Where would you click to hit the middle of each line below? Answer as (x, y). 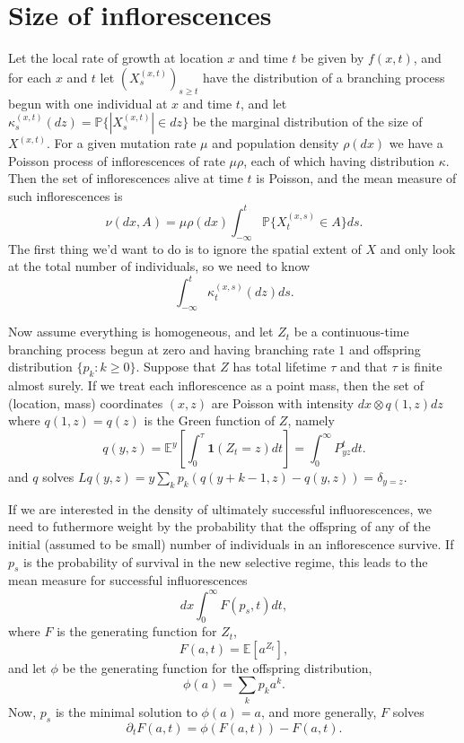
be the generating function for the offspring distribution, (217, 667)
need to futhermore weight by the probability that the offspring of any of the (219, 526)
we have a (416, 143)
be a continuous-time (351, 332)
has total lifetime (280, 367)
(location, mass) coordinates (86, 402)
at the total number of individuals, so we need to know (159, 266)
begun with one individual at (88, 103)
